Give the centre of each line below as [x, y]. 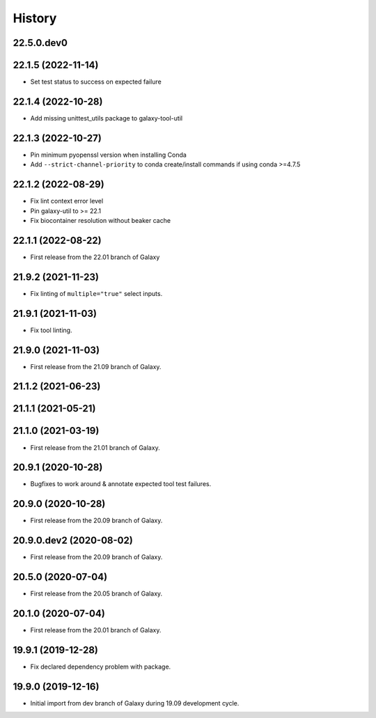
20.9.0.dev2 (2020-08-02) [73, 541]
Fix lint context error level [67, 201]
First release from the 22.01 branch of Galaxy [95, 257]
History [35, 18]
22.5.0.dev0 [40, 43]
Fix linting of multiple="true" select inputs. [96, 293]
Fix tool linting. [51, 330]
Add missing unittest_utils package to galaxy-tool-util [107, 118]
